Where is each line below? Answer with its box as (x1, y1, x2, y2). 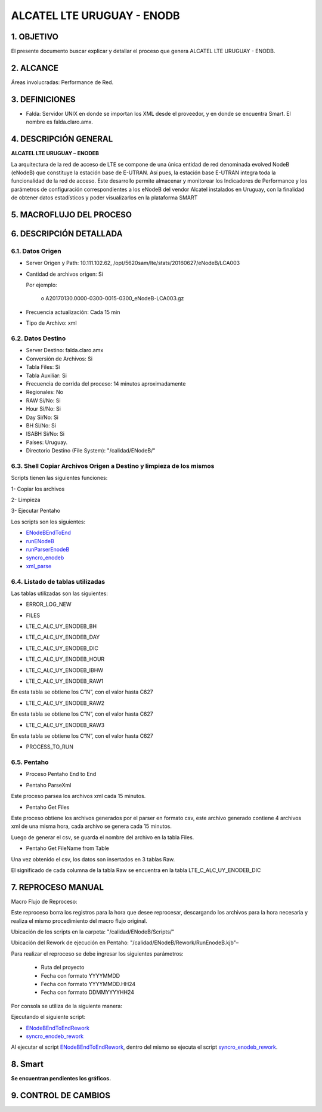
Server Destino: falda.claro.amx (26, 347, 104, 354)
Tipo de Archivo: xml (26, 319, 77, 326)
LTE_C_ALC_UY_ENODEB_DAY (26, 633, 100, 641)
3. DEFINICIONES (11, 94, 76, 104)
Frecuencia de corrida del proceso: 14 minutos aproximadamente (26, 380, 186, 387)
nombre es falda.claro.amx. (26, 118, 94, 125)
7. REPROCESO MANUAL (11, 882, 104, 892)
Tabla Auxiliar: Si (26, 372, 67, 379)
